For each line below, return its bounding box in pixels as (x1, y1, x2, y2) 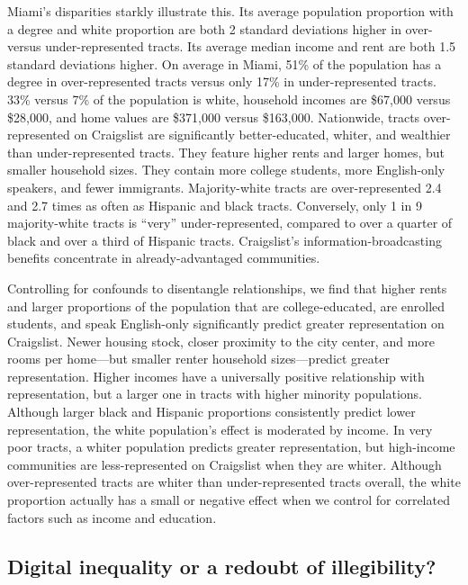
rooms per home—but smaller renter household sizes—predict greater (7, 349, 390, 368)
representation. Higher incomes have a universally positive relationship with (7, 366, 425, 385)
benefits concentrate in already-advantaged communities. (7, 248, 320, 267)
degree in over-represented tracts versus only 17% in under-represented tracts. (7, 72, 436, 91)
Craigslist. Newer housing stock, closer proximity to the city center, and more (7, 331, 436, 350)
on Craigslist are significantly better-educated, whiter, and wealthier (74, 125, 451, 144)
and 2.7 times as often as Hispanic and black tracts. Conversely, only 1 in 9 (7, 195, 422, 214)
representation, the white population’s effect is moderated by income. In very (7, 419, 433, 438)
